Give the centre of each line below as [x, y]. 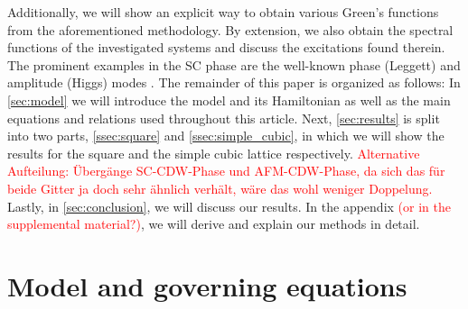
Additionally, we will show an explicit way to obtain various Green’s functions [223, 12]
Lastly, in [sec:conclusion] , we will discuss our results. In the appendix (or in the [229, 206]
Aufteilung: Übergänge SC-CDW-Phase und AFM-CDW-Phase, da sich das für [226, 171]
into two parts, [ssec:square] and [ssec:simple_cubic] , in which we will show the [226, 136]
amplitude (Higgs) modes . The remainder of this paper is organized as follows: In [234, 82]
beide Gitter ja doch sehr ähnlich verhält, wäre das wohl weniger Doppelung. [220, 188]
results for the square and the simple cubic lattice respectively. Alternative [214, 153]
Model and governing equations [207, 285]
